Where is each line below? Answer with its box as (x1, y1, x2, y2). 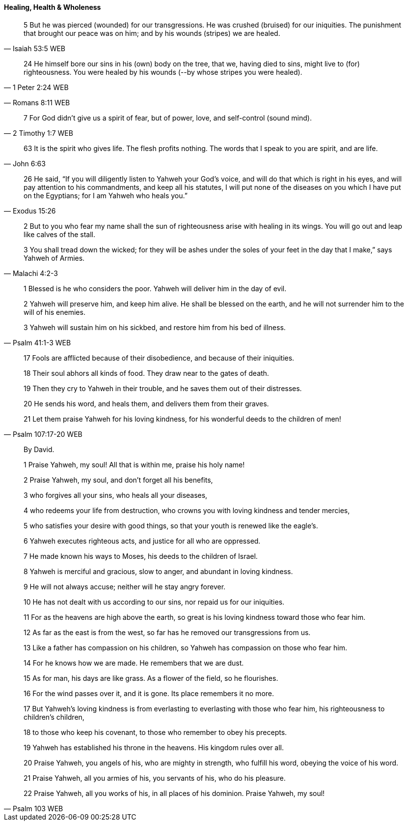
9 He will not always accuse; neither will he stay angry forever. (24, 582, 226, 591)
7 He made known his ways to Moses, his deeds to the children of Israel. (24, 551, 258, 560)
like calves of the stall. (24, 230, 95, 239)
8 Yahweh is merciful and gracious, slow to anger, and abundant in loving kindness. (24, 567, 293, 576)
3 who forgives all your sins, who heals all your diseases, (24, 490, 208, 499)
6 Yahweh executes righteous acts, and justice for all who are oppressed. (24, 536, 261, 545)
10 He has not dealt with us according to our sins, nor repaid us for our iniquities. (24, 597, 285, 606)
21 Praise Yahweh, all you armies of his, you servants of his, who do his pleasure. (24, 773, 286, 782)
